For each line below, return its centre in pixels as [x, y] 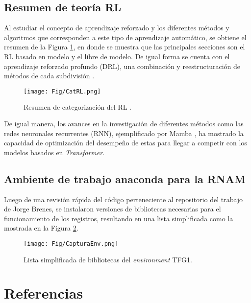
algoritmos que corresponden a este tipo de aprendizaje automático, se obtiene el [125, 37]
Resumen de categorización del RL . [78, 107]
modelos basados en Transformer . [54, 152]
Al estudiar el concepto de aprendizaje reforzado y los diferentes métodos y [117, 28]
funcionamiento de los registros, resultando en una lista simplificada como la [119, 218]
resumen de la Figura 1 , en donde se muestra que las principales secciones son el [125, 47]
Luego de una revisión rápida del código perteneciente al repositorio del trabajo [124, 199]
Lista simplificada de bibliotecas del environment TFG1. [108, 259]
